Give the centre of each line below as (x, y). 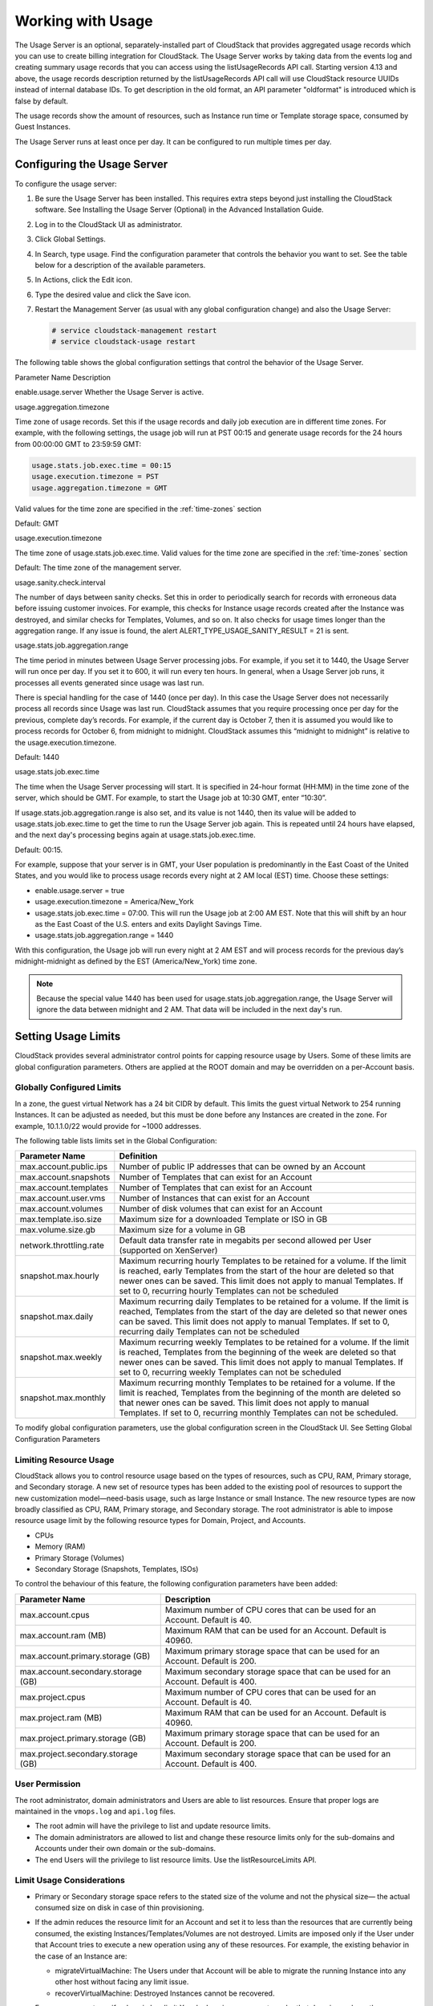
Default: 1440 (37, 757)
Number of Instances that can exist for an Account (214, 1198)
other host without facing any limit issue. (122, 1982)
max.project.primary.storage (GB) (83, 1738)
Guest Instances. (43, 127)
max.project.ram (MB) (61, 1717)
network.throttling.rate (62, 1245)
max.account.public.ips (64, 1167)
